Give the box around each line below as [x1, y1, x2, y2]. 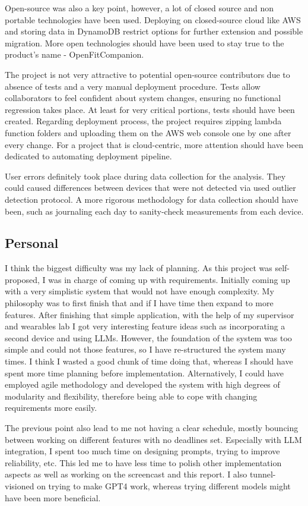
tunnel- [249, 468, 276, 480]
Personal [5, 234, 59, 252]
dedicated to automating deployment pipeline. [5, 150, 172, 162]
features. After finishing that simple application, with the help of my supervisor [5, 308, 294, 320]
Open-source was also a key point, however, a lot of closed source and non [5, 2, 274, 14]
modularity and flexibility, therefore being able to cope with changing [5, 389, 258, 402]
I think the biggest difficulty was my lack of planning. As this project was [5, 262, 272, 274]
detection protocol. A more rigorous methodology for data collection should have [5, 193, 299, 205]
